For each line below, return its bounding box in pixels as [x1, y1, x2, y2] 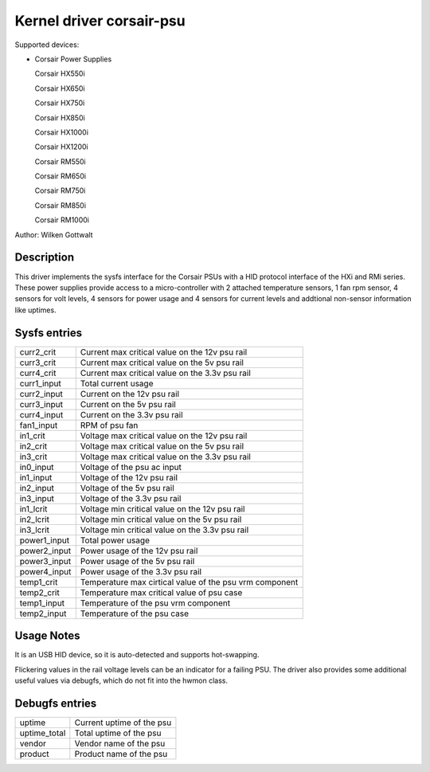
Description [14, 251, 75, 265]
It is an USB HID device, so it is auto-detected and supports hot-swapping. [14, 650, 260, 660]
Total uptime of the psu [74, 727, 162, 739]
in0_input [19, 461, 55, 472]
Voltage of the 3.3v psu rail [80, 492, 182, 504]
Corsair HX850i [34, 112, 85, 123]
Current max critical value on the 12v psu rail [80, 347, 248, 358]
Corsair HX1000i [34, 127, 89, 137]
